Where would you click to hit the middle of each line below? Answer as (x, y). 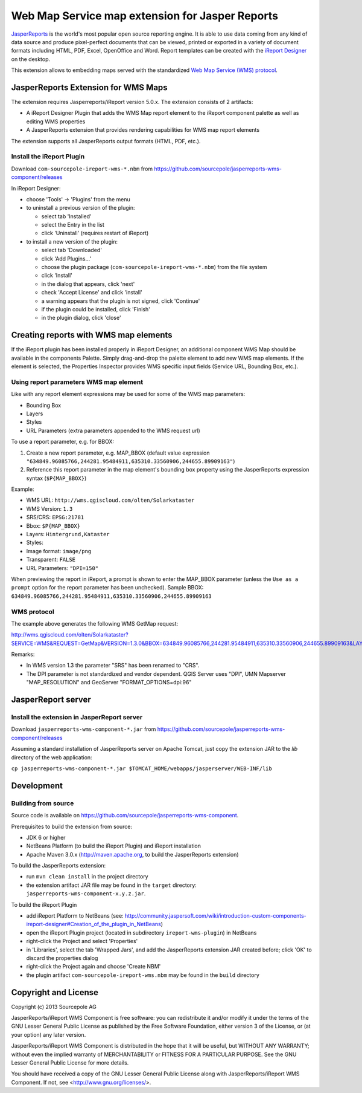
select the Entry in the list (73, 225)
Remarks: (23, 654)
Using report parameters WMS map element (77, 382)
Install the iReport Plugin (48, 157)
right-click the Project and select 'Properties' (82, 941)
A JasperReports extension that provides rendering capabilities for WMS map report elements (143, 130)
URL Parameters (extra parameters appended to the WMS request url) (113, 430)
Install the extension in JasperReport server (77, 718)
